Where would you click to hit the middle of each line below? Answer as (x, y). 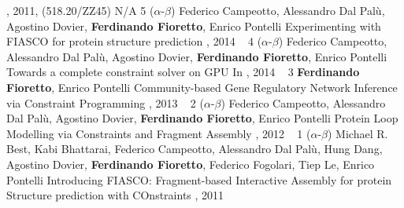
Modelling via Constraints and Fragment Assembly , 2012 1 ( (159, 133)
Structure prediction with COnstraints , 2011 (115, 195)
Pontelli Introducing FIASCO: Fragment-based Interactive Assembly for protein (199, 179)
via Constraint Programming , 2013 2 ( (105, 102)
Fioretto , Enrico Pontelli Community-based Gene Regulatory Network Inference (202, 87)
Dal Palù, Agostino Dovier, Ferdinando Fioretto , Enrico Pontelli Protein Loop (202, 118)
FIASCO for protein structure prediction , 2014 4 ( (134, 41)
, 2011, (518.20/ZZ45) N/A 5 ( (80, 10)
